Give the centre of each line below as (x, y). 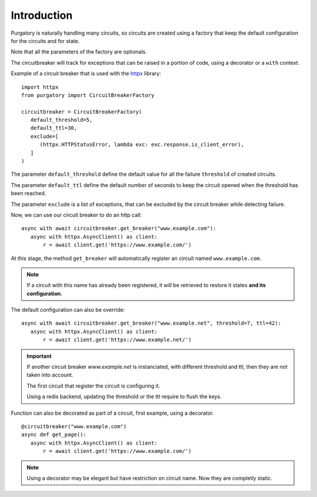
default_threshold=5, (61, 120)
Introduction (42, 15)
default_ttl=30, (54, 128)
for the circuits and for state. (45, 41)
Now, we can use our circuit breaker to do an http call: (76, 215)
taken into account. (50, 375)
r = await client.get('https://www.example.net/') (117, 340)
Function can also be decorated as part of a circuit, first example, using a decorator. (112, 413)
